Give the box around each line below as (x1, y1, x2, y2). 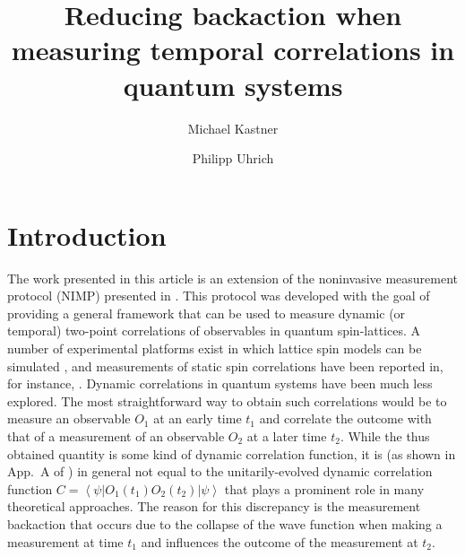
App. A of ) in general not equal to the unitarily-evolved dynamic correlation (7, 462, 433, 481)
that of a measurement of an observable (7, 426, 225, 445)
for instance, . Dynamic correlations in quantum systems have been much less (7, 374, 433, 393)
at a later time (246, 426, 327, 445)
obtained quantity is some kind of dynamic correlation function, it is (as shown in (7, 444, 456, 463)
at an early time (153, 409, 242, 428)
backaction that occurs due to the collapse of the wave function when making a (7, 514, 443, 533)
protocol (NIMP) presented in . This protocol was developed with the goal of (7, 286, 430, 305)
